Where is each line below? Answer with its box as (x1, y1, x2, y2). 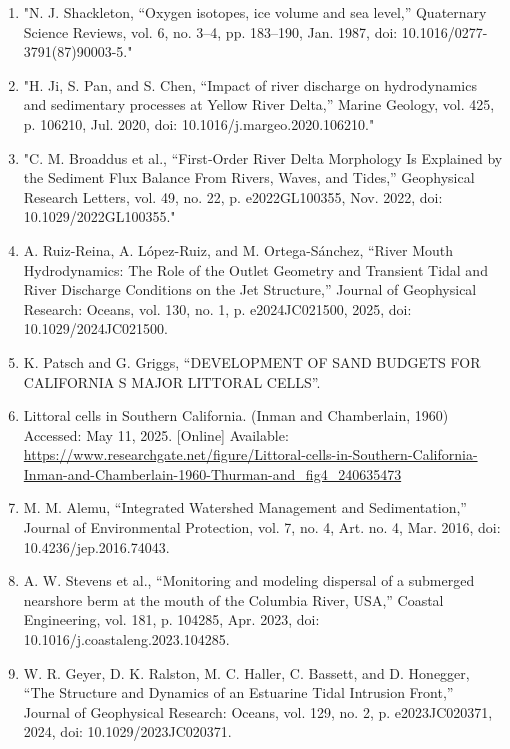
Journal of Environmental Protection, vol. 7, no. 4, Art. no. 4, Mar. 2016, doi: (23, 517, 501, 538)
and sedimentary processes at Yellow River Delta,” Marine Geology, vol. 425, (23, 94, 495, 115)
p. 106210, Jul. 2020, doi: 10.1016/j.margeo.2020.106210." (23, 113, 375, 134)
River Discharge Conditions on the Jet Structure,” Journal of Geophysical (23, 279, 477, 300)
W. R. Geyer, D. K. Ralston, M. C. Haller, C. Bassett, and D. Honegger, (23, 662, 470, 683)
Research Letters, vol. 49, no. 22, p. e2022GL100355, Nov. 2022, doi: (23, 186, 443, 207)
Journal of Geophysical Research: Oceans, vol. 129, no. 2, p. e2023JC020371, (23, 701, 493, 722)
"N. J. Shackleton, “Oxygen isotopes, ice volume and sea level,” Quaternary (23, 2, 487, 22)
